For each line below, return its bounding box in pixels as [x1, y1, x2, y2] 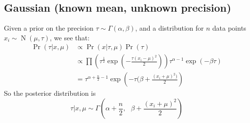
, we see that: [50, 32, 90, 42]
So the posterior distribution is [4, 88, 96, 98]
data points [212, 23, 247, 33]
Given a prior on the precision [4, 23, 94, 33]
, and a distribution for [135, 23, 204, 33]
